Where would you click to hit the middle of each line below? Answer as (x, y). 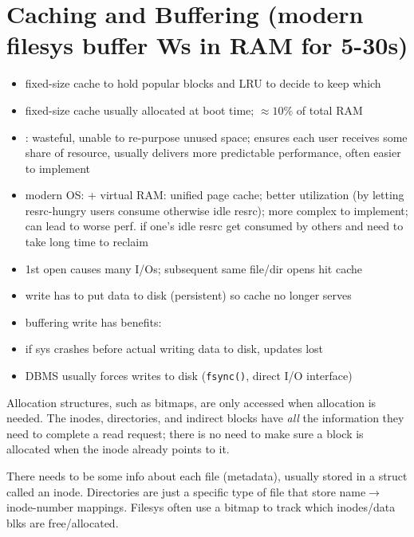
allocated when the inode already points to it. (118, 449)
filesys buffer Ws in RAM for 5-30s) (207, 45)
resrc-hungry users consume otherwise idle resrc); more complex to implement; (217, 210)
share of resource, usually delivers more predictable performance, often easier (213, 153)
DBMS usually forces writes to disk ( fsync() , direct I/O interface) (189, 376)
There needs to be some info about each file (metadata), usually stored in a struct (207, 476)
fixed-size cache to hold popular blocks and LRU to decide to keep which (203, 83)
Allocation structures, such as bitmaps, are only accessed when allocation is (191, 402)
